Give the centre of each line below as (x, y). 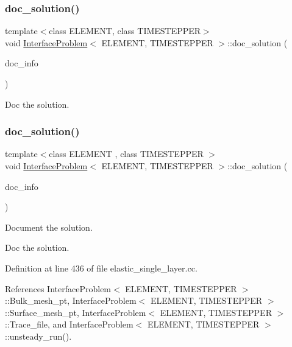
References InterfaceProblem (58, 288)
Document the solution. (49, 227)
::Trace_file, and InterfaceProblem (69, 324)
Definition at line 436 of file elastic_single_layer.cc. (101, 268)
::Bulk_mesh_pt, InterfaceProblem (71, 300)
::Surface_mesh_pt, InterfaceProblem (76, 312)
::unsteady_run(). (38, 336)
